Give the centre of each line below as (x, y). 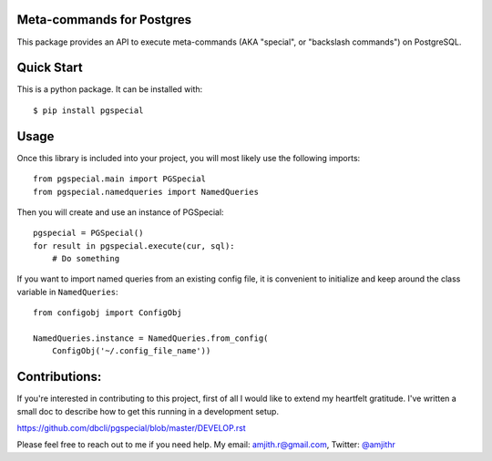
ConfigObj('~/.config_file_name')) (131, 351)
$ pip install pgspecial (88, 110)
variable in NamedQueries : (67, 292)
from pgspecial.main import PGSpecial (120, 179)
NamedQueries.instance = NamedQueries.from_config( (151, 338)
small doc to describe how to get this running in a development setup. (148, 411)
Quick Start (50, 68)
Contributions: (59, 377)
